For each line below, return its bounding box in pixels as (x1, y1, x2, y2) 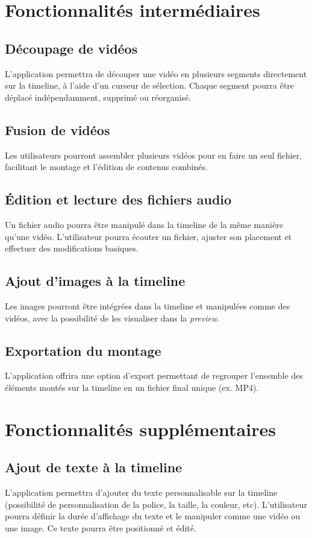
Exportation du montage (5, 341, 161, 359)
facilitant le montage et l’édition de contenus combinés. (5, 160, 208, 173)
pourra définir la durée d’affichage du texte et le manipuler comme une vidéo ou (5, 510, 301, 522)
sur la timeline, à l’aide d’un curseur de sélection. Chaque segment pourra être (5, 79, 295, 92)
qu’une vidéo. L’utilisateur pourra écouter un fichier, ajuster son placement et (5, 230, 292, 242)
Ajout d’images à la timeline (5, 271, 186, 290)
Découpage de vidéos (5, 39, 138, 57)
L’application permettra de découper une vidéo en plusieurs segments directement (5, 67, 307, 80)
